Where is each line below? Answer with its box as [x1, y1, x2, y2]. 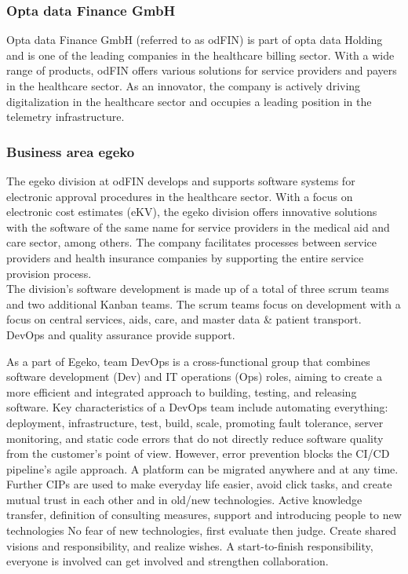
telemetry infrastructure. [6, 108, 125, 125]
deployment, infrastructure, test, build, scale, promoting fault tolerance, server [6, 414, 384, 430]
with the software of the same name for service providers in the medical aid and [6, 218, 390, 235]
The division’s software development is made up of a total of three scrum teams [6, 280, 389, 297]
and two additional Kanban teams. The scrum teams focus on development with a [6, 295, 401, 312]
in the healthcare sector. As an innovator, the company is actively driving [6, 78, 361, 93]
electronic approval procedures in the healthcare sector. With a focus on [6, 188, 353, 204]
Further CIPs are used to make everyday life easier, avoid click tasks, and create [6, 476, 392, 492]
